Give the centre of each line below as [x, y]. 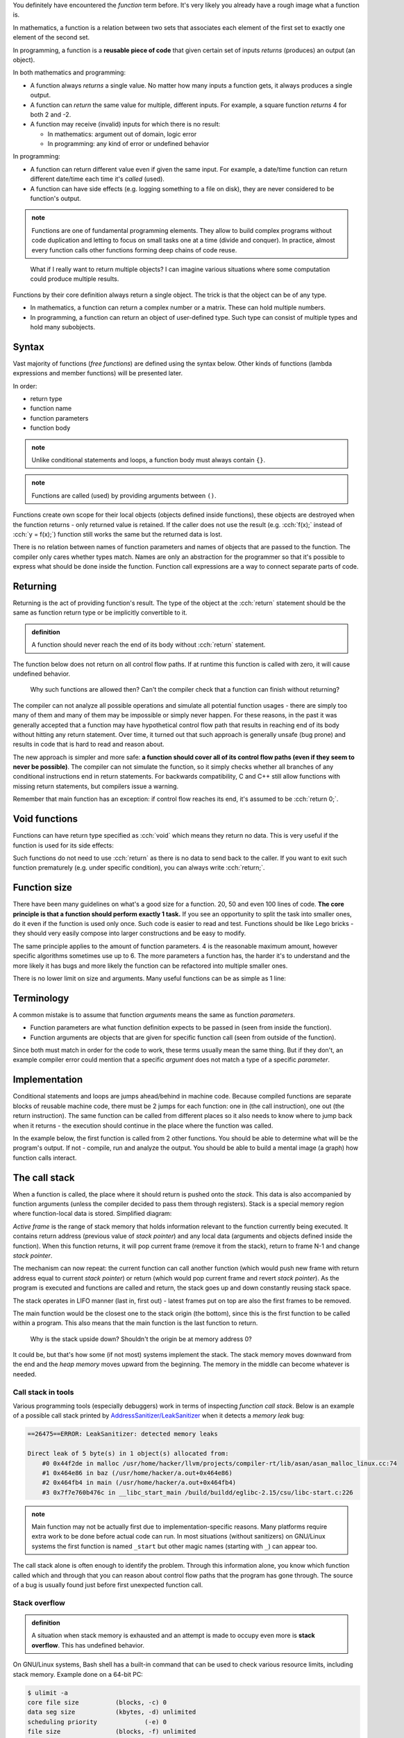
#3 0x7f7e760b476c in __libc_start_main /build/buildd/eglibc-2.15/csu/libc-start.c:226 [197, 1492]
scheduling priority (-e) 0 [97, 1722]
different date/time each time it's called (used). [97, 179]
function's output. [56, 199]
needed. [25, 1374]
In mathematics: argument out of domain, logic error [122, 134]
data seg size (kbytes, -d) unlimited [112, 1712]
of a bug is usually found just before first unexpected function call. [108, 1585]
